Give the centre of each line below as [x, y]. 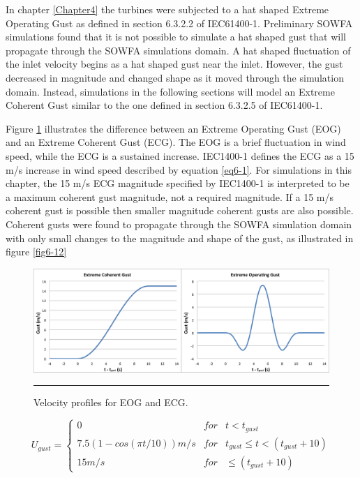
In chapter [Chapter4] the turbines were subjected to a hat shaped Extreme [167, 9]
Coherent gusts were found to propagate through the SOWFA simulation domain [179, 224]
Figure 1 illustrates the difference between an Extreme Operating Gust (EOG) [173, 128]
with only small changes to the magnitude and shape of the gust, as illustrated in [180, 238]
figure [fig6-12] [36, 252]
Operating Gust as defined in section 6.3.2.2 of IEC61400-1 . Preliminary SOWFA [179, 23]
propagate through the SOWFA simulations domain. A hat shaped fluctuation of [178, 50]
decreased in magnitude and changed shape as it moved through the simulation [175, 77]
